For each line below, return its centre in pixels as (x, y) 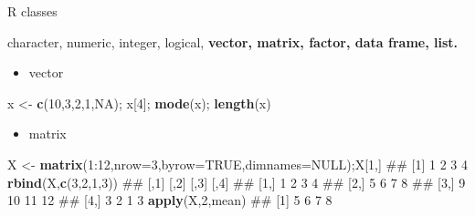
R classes (32, 11)
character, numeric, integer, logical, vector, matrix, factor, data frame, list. (233, 41)
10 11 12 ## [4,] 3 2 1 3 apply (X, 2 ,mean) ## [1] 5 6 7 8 (170, 200)
